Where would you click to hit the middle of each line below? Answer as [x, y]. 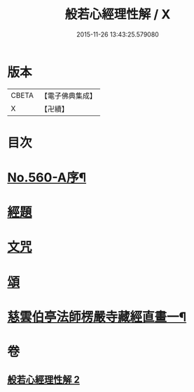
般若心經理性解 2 [44, 380]
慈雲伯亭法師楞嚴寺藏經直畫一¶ [97, 317]
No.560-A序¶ [47, 178]
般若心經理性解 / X [118, 14]
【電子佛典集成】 [68, 96]
